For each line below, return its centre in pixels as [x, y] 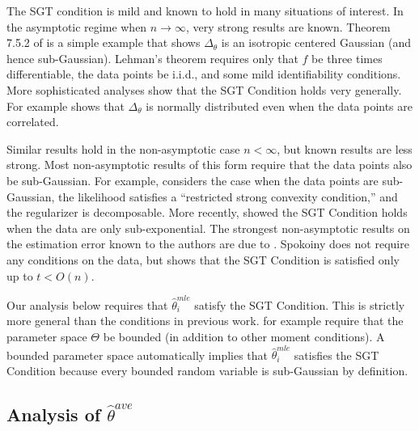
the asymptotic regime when [77, 26]
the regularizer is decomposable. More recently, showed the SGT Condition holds [207, 212]
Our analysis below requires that [87, 304]
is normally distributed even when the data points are [279, 106]
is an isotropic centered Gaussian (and [316, 42]
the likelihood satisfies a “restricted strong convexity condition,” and [228, 196]
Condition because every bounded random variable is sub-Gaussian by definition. [207, 370]
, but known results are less [345, 148]
